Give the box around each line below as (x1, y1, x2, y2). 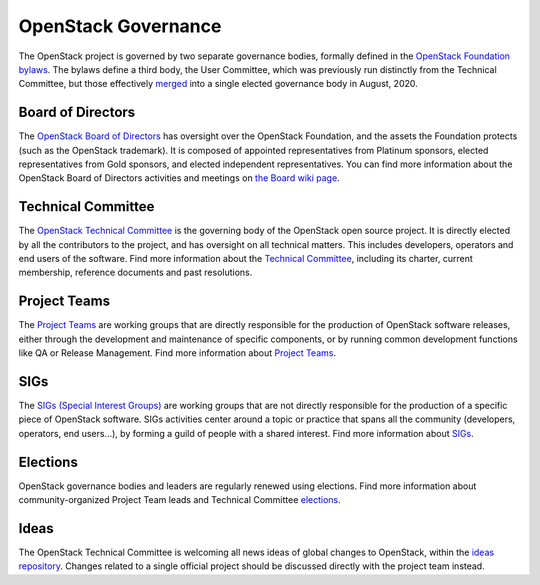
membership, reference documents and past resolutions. (18, 266, 253, 279)
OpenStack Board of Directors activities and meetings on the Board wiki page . (18, 172, 340, 184)
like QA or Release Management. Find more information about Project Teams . (18, 347, 337, 359)
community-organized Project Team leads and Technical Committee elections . (18, 494, 342, 506)
